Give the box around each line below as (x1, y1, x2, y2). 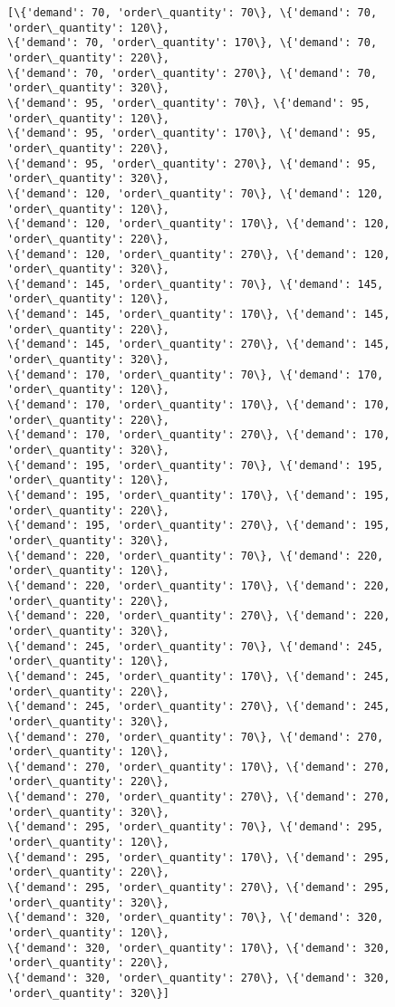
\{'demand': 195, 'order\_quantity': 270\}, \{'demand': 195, (7, 519, 390, 532)
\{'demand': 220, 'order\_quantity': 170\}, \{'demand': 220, (7, 579, 390, 592)
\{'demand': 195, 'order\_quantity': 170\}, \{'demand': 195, (7, 489, 390, 502)
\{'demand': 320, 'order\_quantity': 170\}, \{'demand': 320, (7, 941, 390, 954)
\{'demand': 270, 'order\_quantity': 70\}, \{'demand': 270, (7, 730, 384, 743)
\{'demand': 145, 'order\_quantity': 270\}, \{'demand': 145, (7, 338, 390, 351)
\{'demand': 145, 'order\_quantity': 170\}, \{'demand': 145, (7, 308, 390, 321)
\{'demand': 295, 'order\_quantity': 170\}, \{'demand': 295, (7, 850, 390, 864)
